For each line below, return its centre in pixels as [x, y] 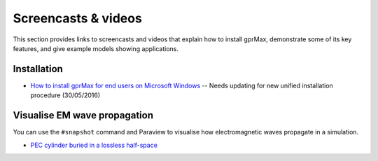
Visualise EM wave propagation [83, 115]
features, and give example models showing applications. [96, 48]
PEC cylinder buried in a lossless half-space [94, 145]
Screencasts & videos [78, 18]
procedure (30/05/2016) [65, 95]
